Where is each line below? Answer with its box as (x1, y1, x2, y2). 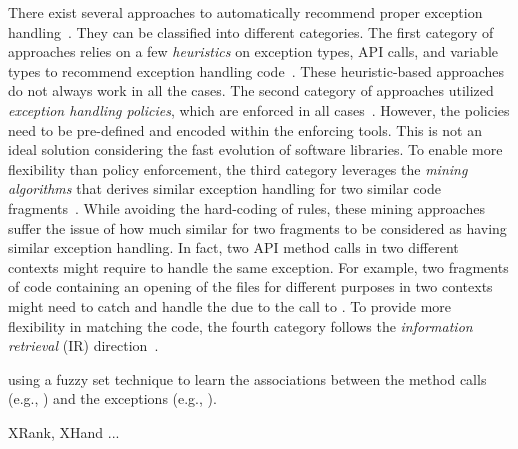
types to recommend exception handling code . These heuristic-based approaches (8, 60, 504, 81)
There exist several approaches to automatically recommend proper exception (8, 2, 483, 22)
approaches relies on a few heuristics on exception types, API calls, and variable (8, 41, 499, 62)
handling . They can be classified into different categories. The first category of (8, 21, 494, 42)
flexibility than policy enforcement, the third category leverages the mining (8, 158, 468, 179)
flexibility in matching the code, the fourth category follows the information (8, 315, 473, 336)
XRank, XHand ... (8, 421, 120, 442)
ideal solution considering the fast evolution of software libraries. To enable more (8, 139, 503, 160)
